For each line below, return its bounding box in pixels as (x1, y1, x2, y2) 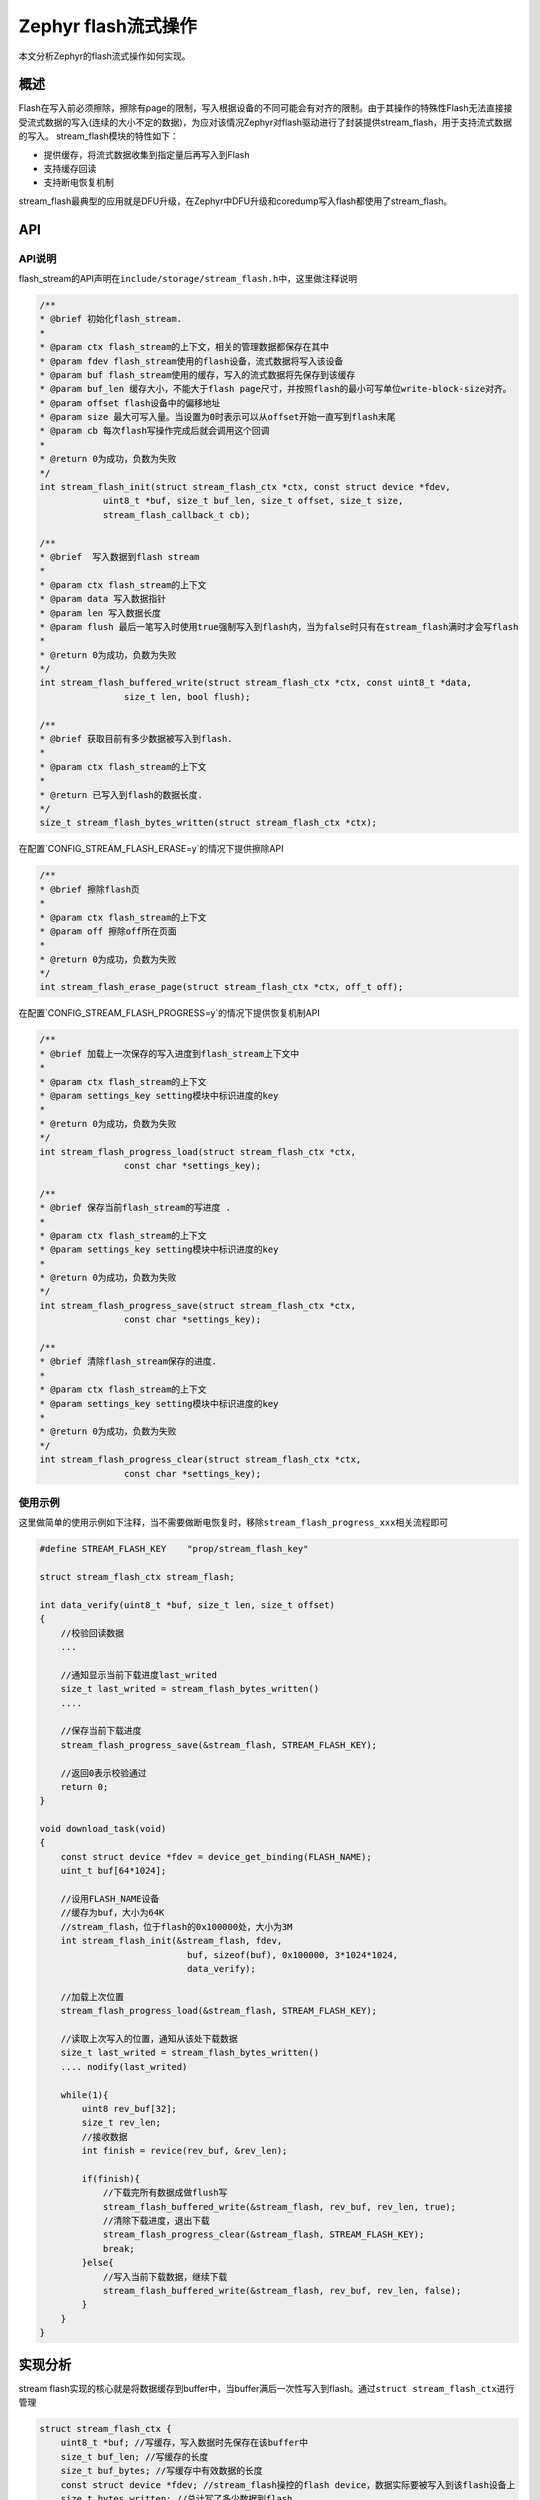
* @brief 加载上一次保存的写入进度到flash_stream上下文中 (39, 1048, 300, 1059)
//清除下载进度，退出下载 (102, 2215, 210, 2227)
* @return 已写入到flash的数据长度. (39, 789, 204, 800)
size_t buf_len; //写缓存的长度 (60, 2451, 209, 2462)
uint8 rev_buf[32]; (81, 2103, 177, 2114)
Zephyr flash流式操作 (18, 15, 197, 37)
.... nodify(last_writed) (60, 2061, 188, 2072)
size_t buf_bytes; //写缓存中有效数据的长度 (60, 2465, 263, 2477)
